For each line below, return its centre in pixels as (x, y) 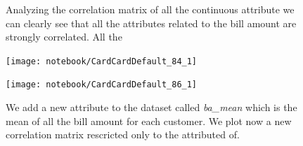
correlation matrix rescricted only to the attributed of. (123, 134)
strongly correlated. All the (64, 37)
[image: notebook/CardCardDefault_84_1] (102, 61)
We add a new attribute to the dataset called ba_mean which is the (151, 107)
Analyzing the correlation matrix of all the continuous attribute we (150, 9)
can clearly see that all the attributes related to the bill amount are (151, 23)
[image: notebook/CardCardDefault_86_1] (102, 85)
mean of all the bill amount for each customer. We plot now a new (149, 121)
